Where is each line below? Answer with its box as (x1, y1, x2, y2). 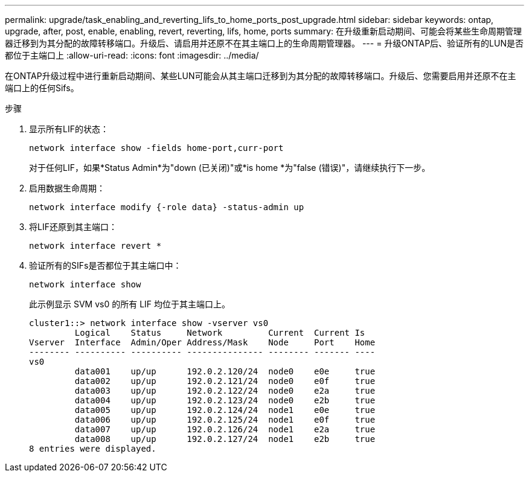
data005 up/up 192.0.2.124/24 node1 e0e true (74, 405, 376, 415)
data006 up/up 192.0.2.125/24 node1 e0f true (74, 415, 376, 424)
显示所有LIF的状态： (29, 124, 109, 134)
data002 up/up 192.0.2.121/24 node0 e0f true (74, 376, 376, 386)
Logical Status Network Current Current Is (74, 328, 365, 338)
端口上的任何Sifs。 (5, 83, 79, 93)
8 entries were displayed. (29, 444, 156, 453)
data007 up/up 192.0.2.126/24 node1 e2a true (74, 424, 376, 434)
